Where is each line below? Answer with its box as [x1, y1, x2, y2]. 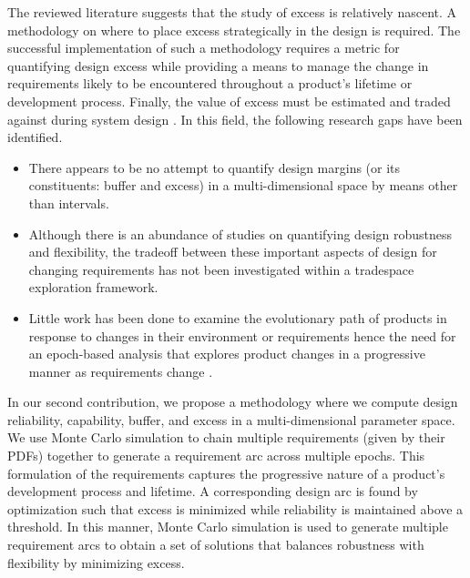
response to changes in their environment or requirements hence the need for [28, 326, 456, 345]
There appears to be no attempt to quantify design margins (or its [28, 157, 401, 177]
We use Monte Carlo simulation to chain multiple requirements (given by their [7, 428, 445, 447]
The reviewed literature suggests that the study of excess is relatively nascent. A [7, 3, 457, 21]
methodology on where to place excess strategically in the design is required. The [7, 20, 461, 39]
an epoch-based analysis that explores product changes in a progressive [28, 344, 425, 363]
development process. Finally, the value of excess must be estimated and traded [7, 91, 451, 110]
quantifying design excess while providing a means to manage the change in [7, 56, 429, 75]
